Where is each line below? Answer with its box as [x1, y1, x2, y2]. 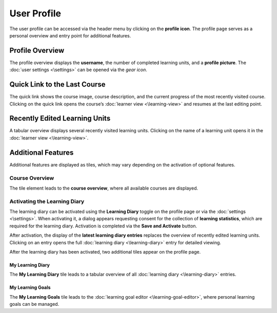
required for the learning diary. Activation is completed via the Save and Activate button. [9, 223, 197, 229]
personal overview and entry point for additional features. [9, 32, 131, 38]
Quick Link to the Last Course [9, 80, 106, 89]
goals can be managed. [9, 301, 60, 307]
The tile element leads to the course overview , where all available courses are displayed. [9, 185, 199, 191]
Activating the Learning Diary [9, 198, 85, 205]
